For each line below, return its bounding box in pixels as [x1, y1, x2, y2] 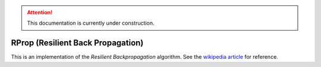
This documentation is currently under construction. [27, 19, 155, 26]
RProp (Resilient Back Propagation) [11, 38, 144, 48]
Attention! [27, 9, 53, 16]
